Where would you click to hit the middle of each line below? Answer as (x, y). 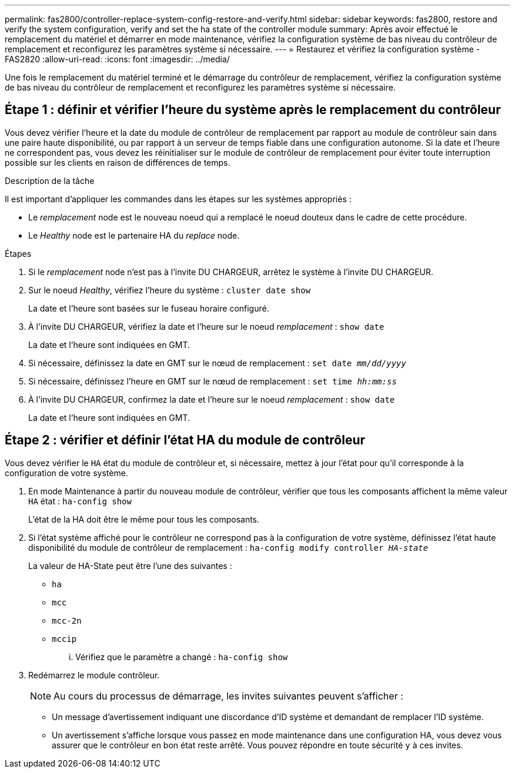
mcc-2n (67, 620)
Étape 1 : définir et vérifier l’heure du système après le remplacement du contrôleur (253, 110)
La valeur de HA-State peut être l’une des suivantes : (130, 565)
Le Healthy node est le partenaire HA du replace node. (134, 235)
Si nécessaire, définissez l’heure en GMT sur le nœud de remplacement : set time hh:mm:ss (213, 381)
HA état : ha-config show (80, 501)
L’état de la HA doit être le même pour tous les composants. (144, 519)
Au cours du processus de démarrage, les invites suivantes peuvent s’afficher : (228, 696)
